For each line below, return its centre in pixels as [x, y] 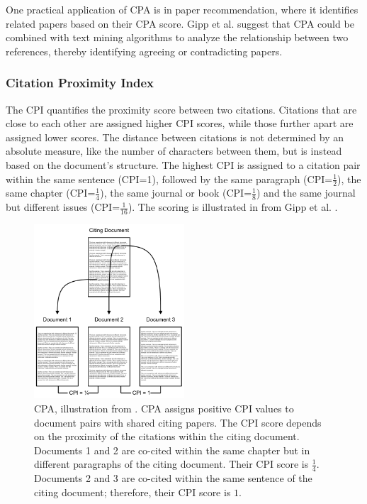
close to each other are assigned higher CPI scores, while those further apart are [180, 123]
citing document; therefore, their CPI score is [132, 492]
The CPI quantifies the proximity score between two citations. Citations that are [181, 109]
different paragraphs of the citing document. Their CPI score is [171, 464]
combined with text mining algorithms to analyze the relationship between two [177, 37]
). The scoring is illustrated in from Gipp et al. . [233, 207]
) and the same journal [306, 193]
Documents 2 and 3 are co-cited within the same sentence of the [173, 478]
